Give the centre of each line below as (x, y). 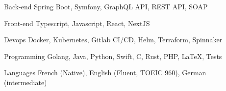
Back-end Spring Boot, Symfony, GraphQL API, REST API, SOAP (106, 6)
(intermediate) (25, 82)
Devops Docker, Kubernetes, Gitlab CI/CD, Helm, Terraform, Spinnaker (113, 40)
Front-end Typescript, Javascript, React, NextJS (77, 23)
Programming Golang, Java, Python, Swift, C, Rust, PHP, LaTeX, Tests (113, 56)
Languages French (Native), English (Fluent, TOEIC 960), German (105, 73)
